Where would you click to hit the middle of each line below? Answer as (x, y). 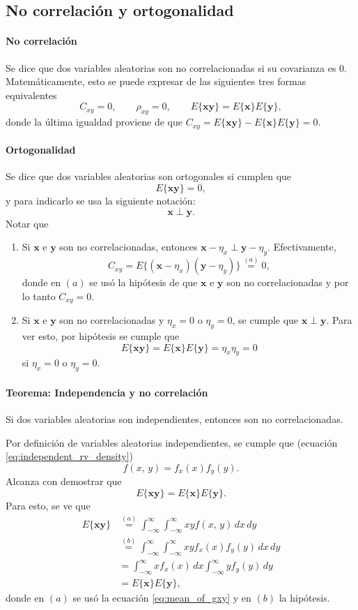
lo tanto (39, 296)
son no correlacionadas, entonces (129, 247)
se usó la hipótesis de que (143, 282)
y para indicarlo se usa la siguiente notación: (101, 200)
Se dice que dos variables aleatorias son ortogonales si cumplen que (149, 176)
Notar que (27, 223)
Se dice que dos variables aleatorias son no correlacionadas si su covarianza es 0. (176, 67)
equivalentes (31, 95)
